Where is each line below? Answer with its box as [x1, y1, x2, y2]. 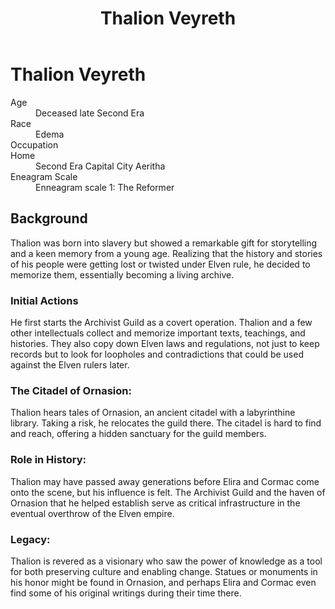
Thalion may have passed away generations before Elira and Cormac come [10, 475, 320, 487]
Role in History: [10, 453, 87, 467]
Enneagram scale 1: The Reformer [35, 181, 175, 193]
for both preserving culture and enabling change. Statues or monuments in [10, 565, 318, 577]
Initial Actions [10, 293, 79, 307]
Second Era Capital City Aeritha [35, 160, 166, 172]
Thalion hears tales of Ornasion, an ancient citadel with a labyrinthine [10, 407, 296, 419]
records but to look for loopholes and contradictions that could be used [10, 348, 304, 361]
